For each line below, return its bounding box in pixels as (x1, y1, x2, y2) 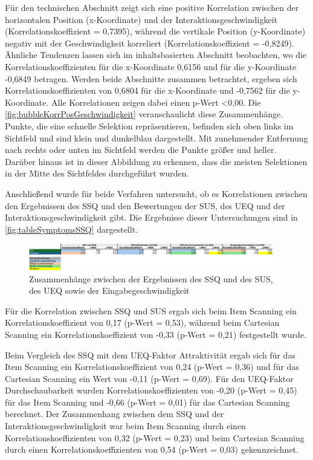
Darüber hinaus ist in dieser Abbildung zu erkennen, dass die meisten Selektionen (5, 155, 308, 167)
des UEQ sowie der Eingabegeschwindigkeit (29, 284, 190, 297)
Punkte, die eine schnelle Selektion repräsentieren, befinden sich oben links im (5, 119, 294, 132)
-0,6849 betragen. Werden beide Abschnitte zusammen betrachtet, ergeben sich (5, 72, 297, 85)
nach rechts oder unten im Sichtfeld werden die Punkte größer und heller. (5, 143, 277, 156)
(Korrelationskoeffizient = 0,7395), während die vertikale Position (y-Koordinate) (5, 25, 306, 37)
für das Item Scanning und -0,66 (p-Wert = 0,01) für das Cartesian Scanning (5, 395, 290, 408)
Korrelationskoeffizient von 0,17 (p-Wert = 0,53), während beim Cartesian (5, 316, 280, 329)
